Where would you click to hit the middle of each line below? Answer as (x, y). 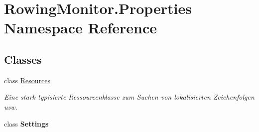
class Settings (26, 123)
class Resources (27, 80)
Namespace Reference (80, 28)
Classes (23, 59)
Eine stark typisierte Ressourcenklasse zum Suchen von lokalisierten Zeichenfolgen (129, 97)
